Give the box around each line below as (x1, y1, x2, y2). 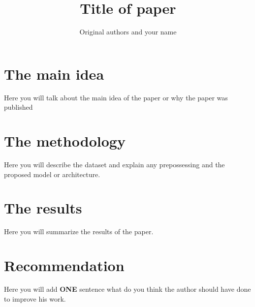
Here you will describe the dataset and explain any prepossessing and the (4, 159, 225, 169)
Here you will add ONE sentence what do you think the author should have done (4, 284, 251, 294)
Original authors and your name (79, 27, 177, 37)
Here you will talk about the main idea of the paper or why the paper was (4, 92, 228, 102)
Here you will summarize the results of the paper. (4, 226, 154, 237)
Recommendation (4, 255, 125, 276)
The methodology (4, 131, 126, 151)
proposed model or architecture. (4, 169, 100, 179)
